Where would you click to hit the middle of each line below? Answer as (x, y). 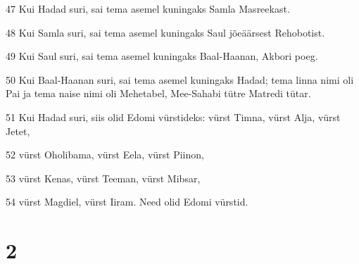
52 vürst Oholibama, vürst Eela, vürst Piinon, (105, 155)
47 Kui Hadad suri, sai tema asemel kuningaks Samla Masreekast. (148, 8)
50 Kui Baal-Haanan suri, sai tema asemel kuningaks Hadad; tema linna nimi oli (180, 79)
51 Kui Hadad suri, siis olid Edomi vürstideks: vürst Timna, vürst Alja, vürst (173, 117)
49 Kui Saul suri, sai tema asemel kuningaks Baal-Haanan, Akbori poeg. (162, 56)
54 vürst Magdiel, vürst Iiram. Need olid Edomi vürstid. (127, 202)
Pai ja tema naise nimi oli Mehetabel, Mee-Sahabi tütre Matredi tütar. (158, 93)
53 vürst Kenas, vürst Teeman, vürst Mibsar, (103, 178)
